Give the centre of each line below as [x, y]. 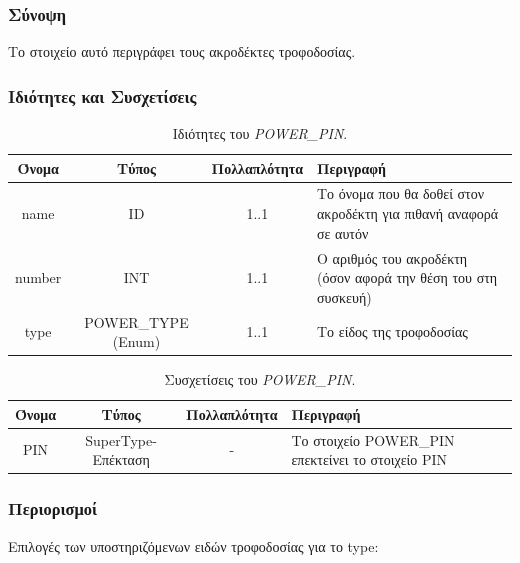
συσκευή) [344, 296]
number [38, 277]
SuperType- [121, 439]
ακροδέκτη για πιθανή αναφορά [408, 213]
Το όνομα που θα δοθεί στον [401, 193]
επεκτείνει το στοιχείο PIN [369, 459]
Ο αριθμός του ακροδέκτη [392, 257]
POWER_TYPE [136, 321]
